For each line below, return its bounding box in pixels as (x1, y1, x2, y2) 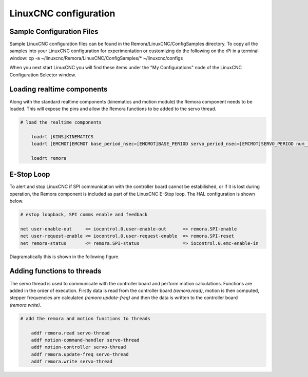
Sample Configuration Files (9, 27, 99, 36)
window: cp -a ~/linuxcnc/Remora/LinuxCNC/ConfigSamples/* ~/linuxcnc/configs (9, 55, 183, 61)
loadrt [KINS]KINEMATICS (31, 134, 94, 139)
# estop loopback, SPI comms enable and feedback (20, 212, 148, 218)
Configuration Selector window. (9, 72, 76, 78)
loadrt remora (31, 155, 67, 161)
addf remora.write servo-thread (31, 359, 113, 365)
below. (9, 198, 24, 204)
